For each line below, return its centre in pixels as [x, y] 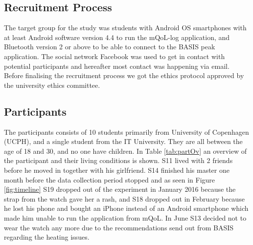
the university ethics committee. [52, 85]
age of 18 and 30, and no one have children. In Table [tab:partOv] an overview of [126, 151]
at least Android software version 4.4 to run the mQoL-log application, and [117, 37]
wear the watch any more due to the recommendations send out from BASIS [119, 227]
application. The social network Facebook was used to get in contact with [115, 56]
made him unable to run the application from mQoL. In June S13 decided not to [125, 217]
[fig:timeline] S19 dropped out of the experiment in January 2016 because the [120, 189]
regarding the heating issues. [47, 237]
